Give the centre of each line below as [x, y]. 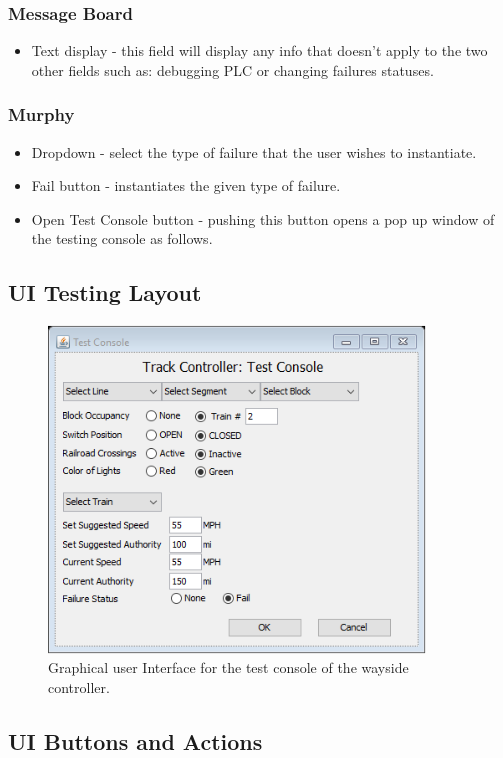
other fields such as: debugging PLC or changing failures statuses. [232, 69]
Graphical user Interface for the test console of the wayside [228, 667]
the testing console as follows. [122, 238]
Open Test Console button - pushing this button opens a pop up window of [263, 218]
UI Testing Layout [105, 292]
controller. [79, 686]
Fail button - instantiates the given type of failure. [186, 185]
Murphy [41, 114]
